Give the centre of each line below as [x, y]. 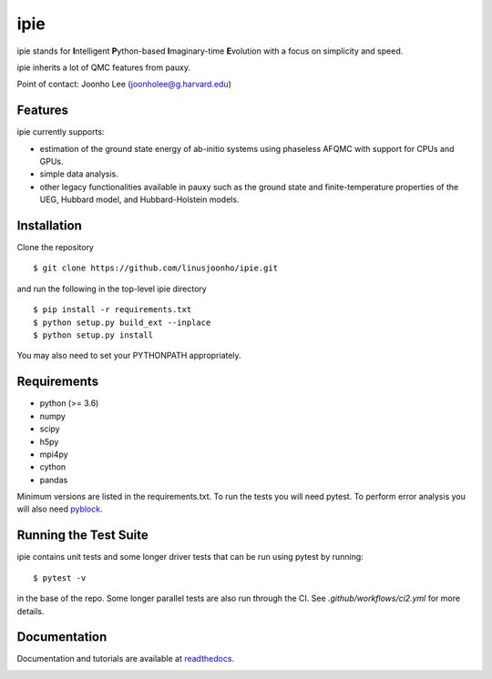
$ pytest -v [60, 578]
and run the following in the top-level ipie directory [112, 289]
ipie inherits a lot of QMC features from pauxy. [104, 67]
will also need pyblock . [60, 509]
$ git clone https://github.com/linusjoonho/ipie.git [155, 268]
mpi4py [54, 454]
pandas [54, 480]
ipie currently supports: [61, 132]
